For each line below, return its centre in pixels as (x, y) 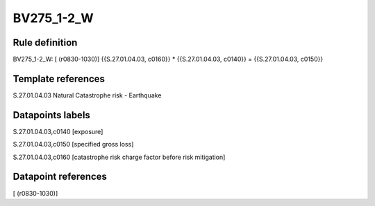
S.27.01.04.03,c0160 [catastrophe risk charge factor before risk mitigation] (119, 157)
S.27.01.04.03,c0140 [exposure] (58, 131)
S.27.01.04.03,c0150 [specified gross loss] (73, 144)
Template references (59, 78)
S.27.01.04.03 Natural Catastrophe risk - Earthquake (87, 95)
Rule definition (45, 43)
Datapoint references (60, 177)
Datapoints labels (51, 115)
